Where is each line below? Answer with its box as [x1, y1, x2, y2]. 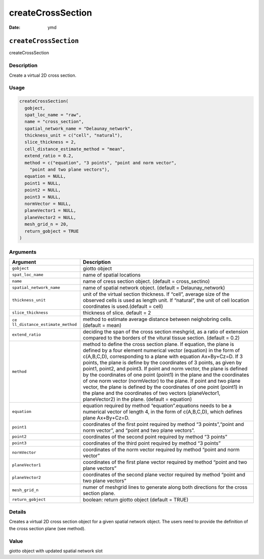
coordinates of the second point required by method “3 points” [83, 433, 227, 440]
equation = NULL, [24, 173, 66, 179]
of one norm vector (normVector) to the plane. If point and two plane [83, 377, 241, 384]
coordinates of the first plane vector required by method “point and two [83, 458, 247, 465]
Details [9, 509, 26, 516]
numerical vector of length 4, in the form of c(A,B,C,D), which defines [83, 408, 242, 415]
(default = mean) [83, 322, 122, 328]
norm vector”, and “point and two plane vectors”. [83, 427, 195, 433]
